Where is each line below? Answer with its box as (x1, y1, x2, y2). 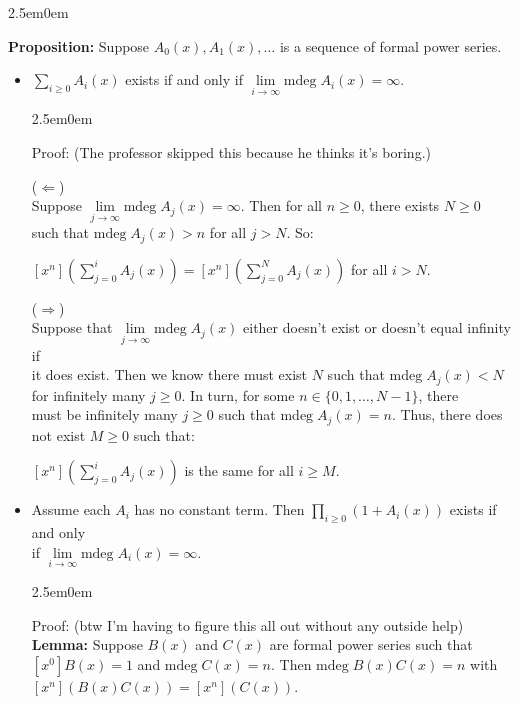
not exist (31, 424, 86, 445)
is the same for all (184, 460, 294, 481)
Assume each (31, 499, 111, 520)
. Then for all (240, 195, 323, 216)
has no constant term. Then (134, 499, 305, 520)
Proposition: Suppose (8, 35, 150, 56)
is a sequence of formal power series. (279, 35, 502, 56)
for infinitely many (31, 384, 146, 405)
